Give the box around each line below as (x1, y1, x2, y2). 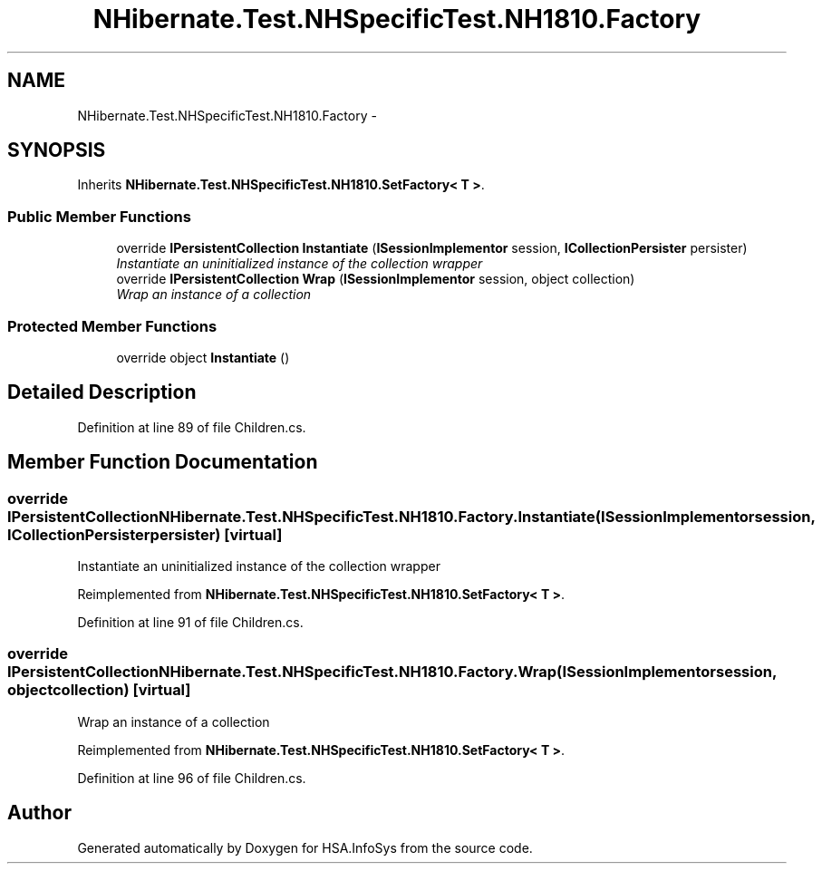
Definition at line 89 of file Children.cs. (77, 419, 306, 435)
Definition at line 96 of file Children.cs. (77, 769, 306, 786)
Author (7, 801, 72, 825)
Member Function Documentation (7, 450, 318, 474)
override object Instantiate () (116, 349, 290, 365)
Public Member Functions (7, 207, 191, 226)
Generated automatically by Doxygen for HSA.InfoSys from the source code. (77, 839, 533, 856)
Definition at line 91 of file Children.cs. (77, 615, 304, 630)
